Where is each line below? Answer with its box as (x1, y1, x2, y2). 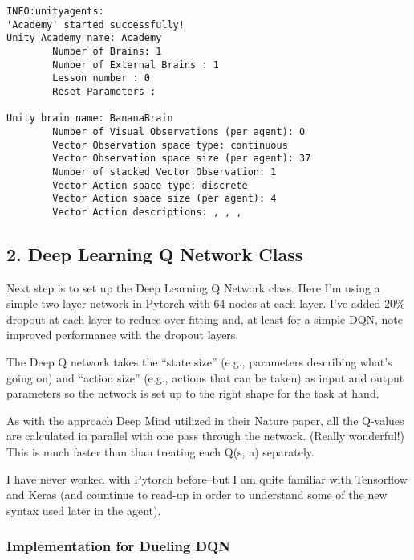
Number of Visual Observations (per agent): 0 (52, 125, 306, 137)
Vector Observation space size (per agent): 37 (52, 153, 311, 165)
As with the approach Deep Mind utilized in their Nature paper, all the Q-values (6, 411, 404, 428)
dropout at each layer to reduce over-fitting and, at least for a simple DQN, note (6, 310, 404, 327)
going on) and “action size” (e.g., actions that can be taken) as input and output (6, 369, 404, 386)
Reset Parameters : (52, 85, 156, 97)
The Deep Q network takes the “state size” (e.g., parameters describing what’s (6, 354, 392, 370)
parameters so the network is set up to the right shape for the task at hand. (6, 385, 379, 402)
